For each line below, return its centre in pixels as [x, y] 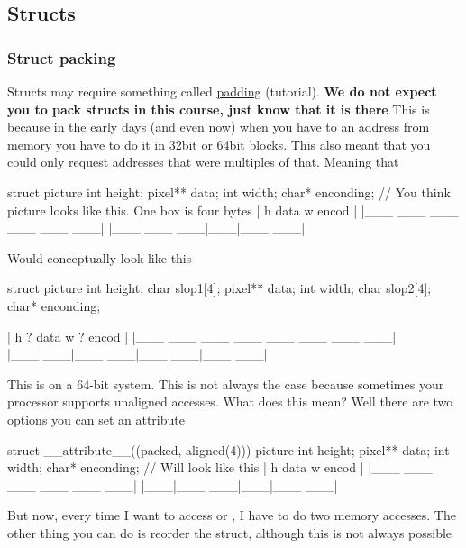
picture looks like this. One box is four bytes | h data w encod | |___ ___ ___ [233, 210]
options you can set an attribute [96, 419]
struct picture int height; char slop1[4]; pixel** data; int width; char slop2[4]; [219, 288]
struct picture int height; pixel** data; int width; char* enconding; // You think [229, 192]
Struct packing [62, 57]
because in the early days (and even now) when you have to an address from [219, 127]
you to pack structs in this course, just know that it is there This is [219, 109]
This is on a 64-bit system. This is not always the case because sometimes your [226, 384]
